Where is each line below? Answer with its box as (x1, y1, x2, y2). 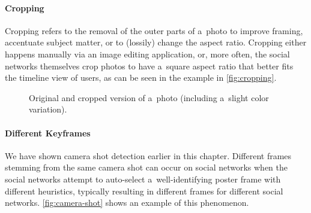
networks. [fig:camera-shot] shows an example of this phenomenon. (5, 196, 249, 209)
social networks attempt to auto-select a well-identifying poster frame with (5, 172, 281, 185)
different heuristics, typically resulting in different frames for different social (5, 184, 283, 197)
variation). (29, 103, 67, 115)
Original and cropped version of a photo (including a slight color (29, 91, 269, 104)
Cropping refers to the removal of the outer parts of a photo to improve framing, (5, 24, 303, 36)
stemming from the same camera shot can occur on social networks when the (5, 161, 288, 174)
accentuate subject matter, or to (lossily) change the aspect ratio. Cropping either (5, 36, 307, 48)
